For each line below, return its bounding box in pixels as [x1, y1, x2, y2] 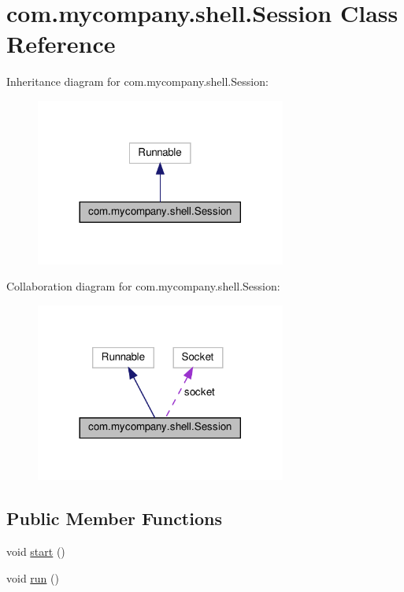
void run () [6, 569, 59, 586]
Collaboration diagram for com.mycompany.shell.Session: [6, 278, 280, 294]
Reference [6, 28, 116, 60]
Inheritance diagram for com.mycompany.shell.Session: [6, 73, 269, 90]
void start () [6, 543, 65, 560]
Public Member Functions [6, 506, 222, 531]
